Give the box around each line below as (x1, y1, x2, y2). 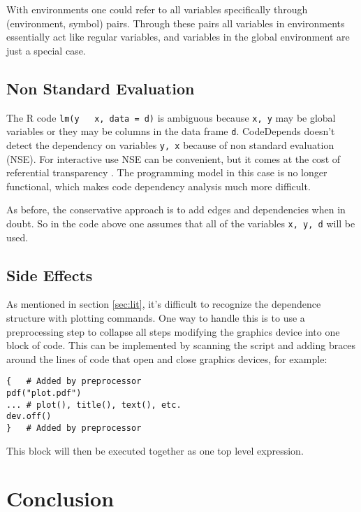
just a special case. (6, 43, 86, 57)
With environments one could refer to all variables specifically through (6, 2, 308, 16)
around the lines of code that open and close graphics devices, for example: (6, 351, 327, 366)
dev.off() (6, 411, 52, 422)
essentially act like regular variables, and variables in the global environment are (6, 29, 350, 44)
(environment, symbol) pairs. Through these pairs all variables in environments (6, 15, 345, 30)
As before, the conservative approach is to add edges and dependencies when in (6, 202, 346, 217)
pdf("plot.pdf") (6, 388, 82, 398)
